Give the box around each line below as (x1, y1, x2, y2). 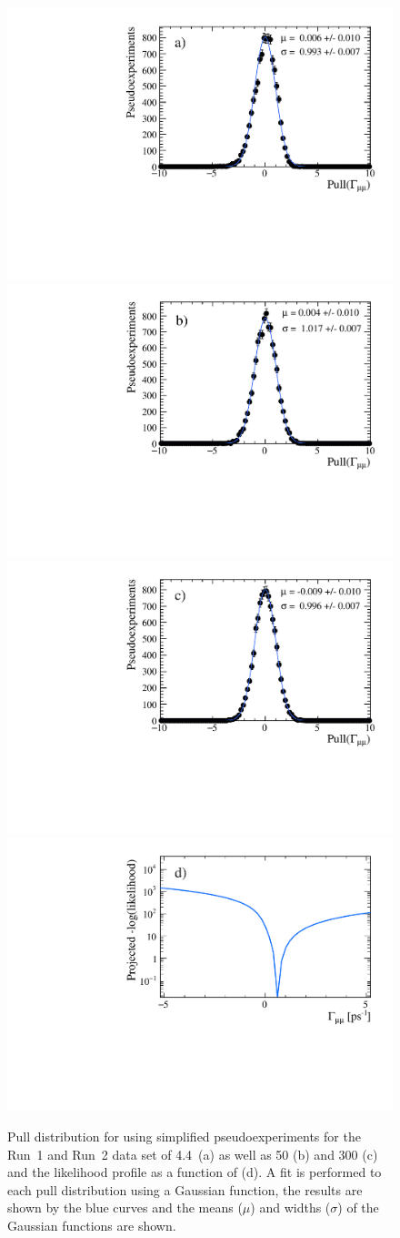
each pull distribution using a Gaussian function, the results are (7, 1180, 363, 1199)
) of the (337, 1198, 379, 1217)
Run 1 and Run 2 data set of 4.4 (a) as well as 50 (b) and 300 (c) (7, 1144, 378, 1163)
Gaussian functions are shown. (7, 1215, 176, 1234)
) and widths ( (250, 1198, 331, 1217)
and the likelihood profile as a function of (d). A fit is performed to (7, 1162, 382, 1182)
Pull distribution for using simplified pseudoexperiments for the (7, 1127, 361, 1145)
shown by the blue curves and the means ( (7, 1198, 243, 1217)
